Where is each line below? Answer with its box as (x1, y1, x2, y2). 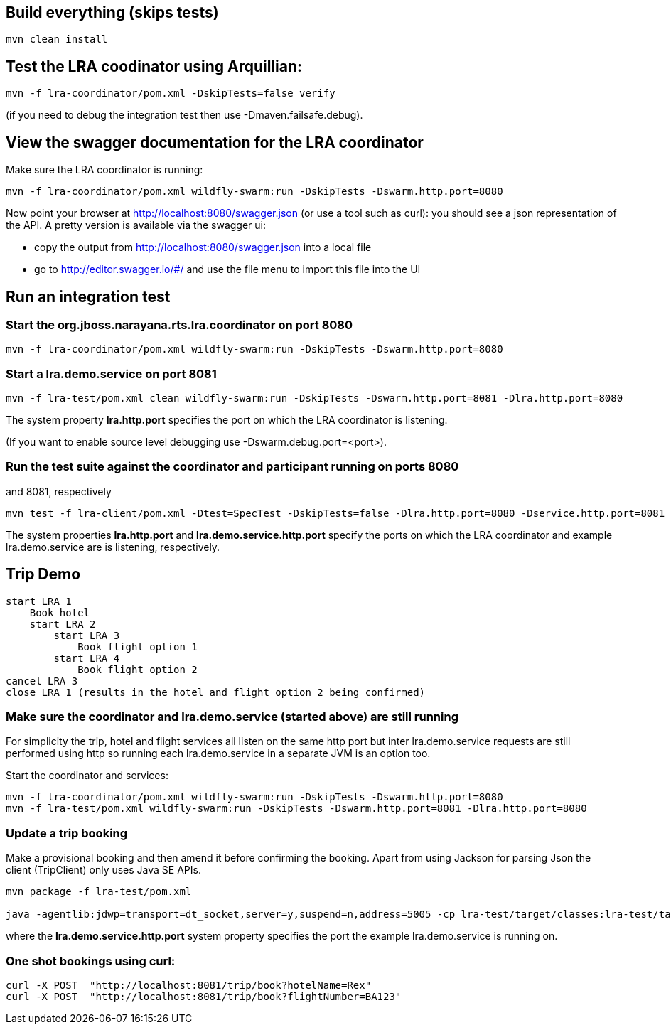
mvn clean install (6, 33, 108, 45)
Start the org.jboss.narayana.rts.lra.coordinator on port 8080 (6, 317, 353, 332)
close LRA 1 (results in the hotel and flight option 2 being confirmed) (6, 686, 426, 698)
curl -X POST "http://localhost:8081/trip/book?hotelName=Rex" (6, 979, 372, 991)
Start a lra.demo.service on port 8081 (6, 366, 217, 381)
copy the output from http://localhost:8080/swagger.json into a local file (34, 241, 372, 254)
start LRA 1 (6, 595, 72, 607)
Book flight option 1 (77, 640, 198, 653)
